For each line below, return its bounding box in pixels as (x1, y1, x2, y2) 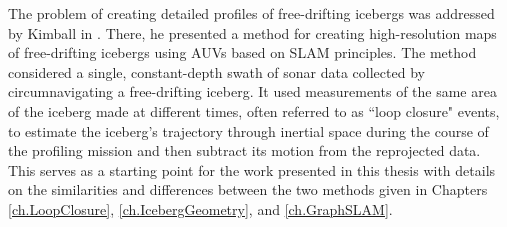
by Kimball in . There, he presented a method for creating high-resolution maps (8, 22, 497, 43)
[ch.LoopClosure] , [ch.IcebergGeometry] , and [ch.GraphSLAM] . (8, 198, 393, 219)
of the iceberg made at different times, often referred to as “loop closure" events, (8, 100, 500, 121)
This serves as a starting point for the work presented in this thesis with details (8, 159, 496, 180)
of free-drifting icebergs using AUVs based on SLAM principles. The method (8, 42, 477, 63)
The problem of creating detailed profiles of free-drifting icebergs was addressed (8, 3, 495, 23)
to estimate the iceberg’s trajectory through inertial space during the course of (8, 120, 489, 141)
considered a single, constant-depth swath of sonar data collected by (8, 61, 425, 82)
